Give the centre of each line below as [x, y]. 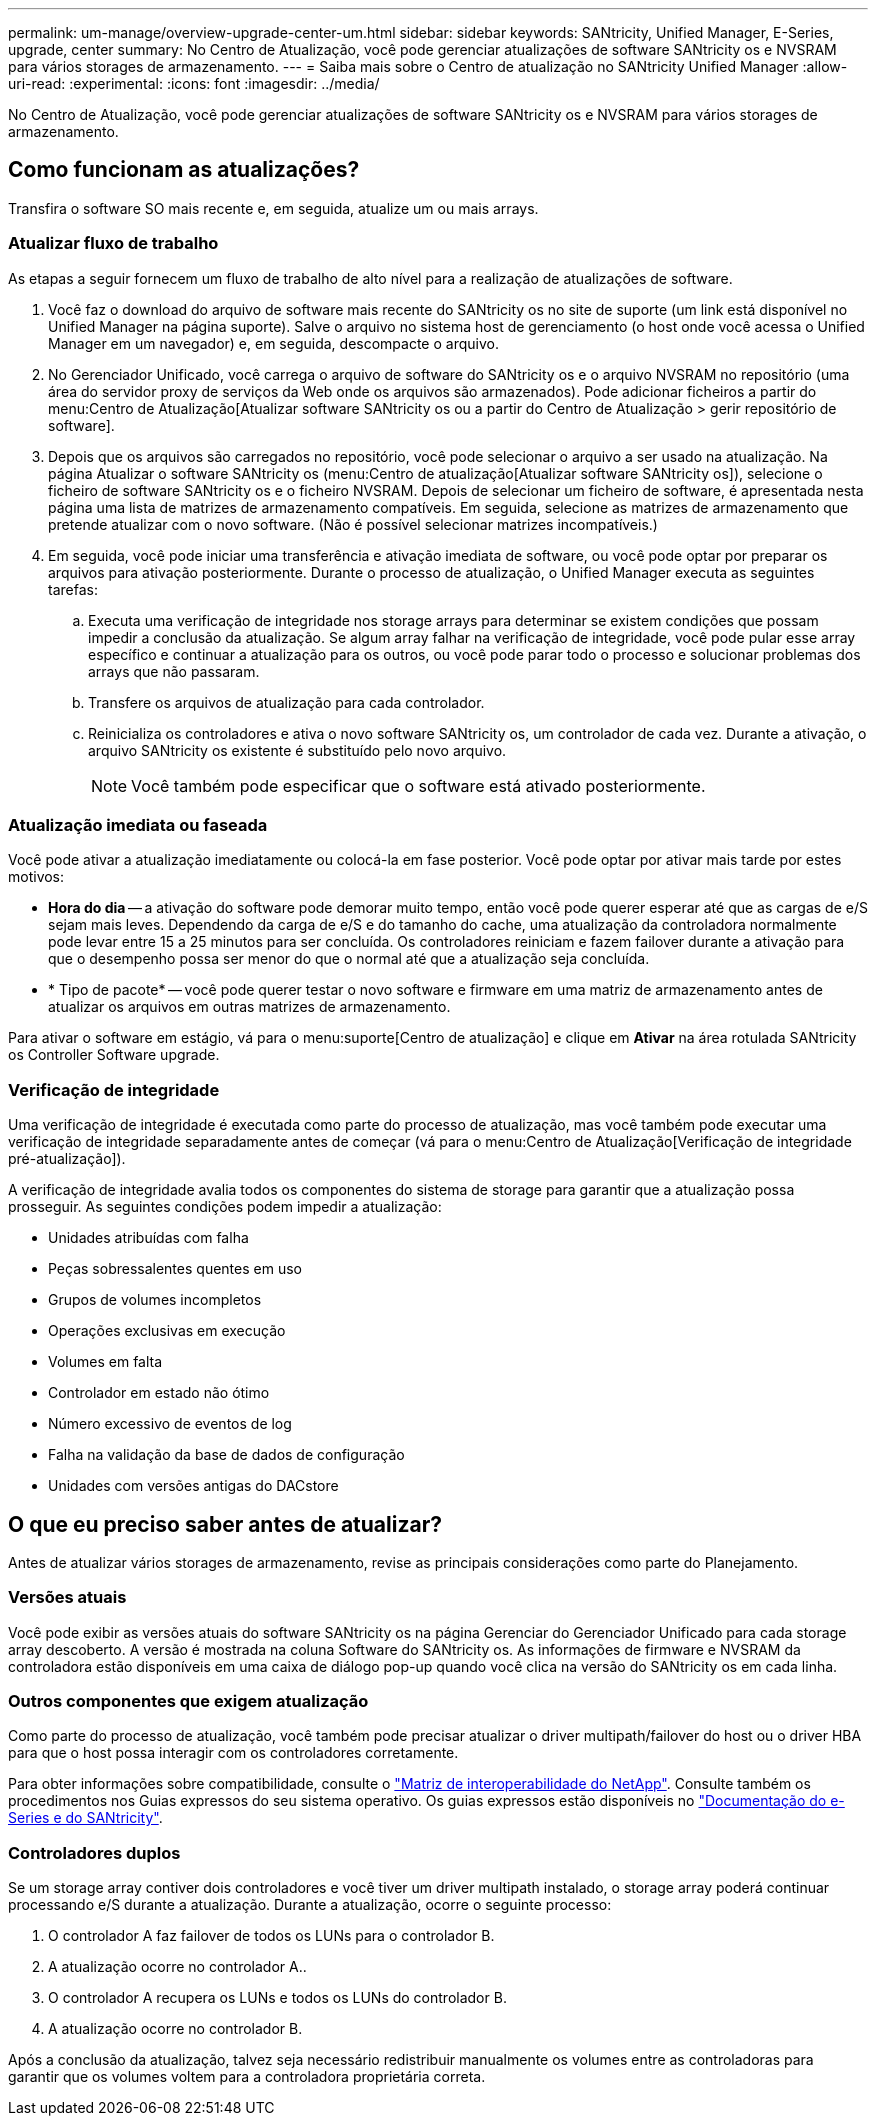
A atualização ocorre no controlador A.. [177, 1967]
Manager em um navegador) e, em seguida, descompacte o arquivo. [273, 343]
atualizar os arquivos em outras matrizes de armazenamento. [249, 1007]
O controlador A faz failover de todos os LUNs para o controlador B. [271, 1936]
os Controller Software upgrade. [114, 1055]
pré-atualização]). [67, 1159]
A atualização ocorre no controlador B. [175, 2029]
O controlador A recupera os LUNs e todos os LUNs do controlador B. [277, 1998]
